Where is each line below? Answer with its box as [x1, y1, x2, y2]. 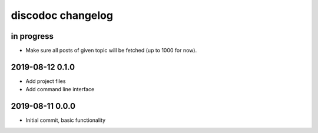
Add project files [25, 77, 66, 85]
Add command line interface [25, 86, 95, 93]
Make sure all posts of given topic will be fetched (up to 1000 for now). [25, 47, 197, 54]
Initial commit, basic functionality [25, 117, 106, 124]
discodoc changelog [11, 9, 113, 22]
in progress [11, 31, 54, 41]
